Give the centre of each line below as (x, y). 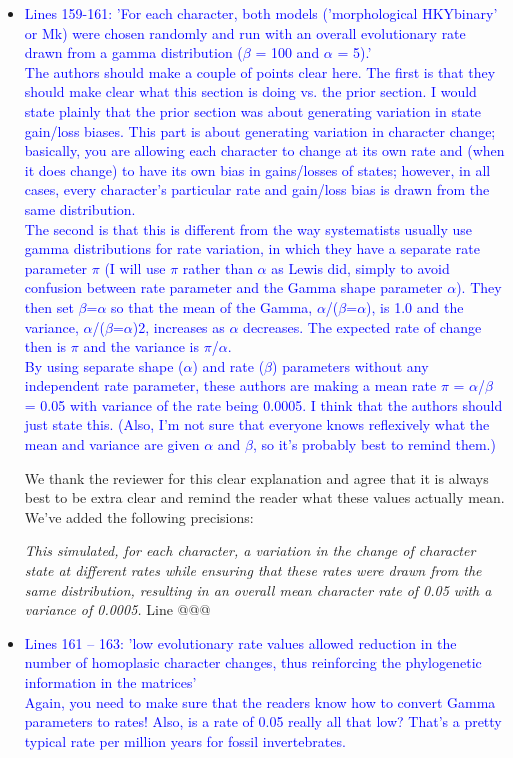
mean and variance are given (112, 444)
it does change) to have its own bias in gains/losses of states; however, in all (257, 169)
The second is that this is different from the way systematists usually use (248, 228)
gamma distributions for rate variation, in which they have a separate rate (252, 248)
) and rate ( (228, 365)
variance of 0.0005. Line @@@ (117, 609)
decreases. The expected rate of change (362, 326)
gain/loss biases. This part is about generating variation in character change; (260, 130)
